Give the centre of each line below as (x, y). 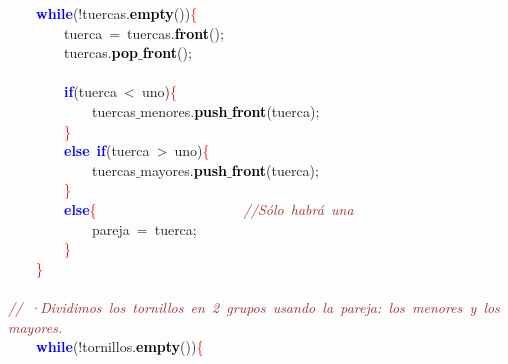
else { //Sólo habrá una (209, 208)
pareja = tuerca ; (144, 228)
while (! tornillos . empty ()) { (120, 346)
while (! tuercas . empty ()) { (117, 13)
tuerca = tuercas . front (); (143, 32)
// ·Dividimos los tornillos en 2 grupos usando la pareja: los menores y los (254, 306)
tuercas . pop (100, 52)
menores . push (184, 110)
